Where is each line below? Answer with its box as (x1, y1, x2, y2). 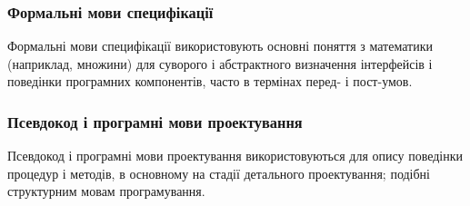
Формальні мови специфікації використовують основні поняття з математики (7, 36, 433, 55)
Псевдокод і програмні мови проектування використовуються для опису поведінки (7, 146, 464, 165)
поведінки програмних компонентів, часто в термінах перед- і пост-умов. (7, 72, 413, 91)
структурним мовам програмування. (7, 181, 205, 201)
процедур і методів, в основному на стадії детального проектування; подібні (7, 163, 430, 182)
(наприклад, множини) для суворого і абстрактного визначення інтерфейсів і (7, 54, 433, 73)
